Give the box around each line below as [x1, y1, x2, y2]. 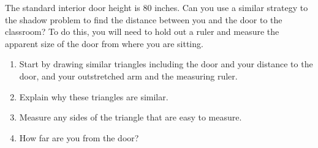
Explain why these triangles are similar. [19, 90, 168, 103]
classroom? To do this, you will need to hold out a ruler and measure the [5, 25, 279, 38]
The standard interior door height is [5, 1, 140, 13]
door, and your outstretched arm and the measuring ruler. [19, 69, 238, 82]
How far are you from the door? [19, 131, 139, 144]
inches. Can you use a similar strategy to [154, 1, 308, 13]
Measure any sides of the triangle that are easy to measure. [19, 111, 242, 124]
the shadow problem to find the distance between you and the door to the [5, 13, 282, 26]
